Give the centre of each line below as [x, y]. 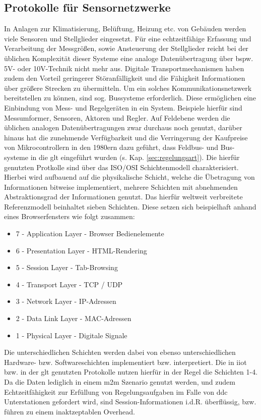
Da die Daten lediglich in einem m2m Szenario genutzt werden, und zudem [120, 382]
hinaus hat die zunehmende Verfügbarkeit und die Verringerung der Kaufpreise [126, 137]
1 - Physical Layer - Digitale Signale [72, 335]
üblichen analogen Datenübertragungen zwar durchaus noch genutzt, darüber [123, 127]
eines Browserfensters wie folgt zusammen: [70, 216]
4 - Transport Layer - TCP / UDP [69, 284]
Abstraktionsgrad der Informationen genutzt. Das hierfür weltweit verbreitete [123, 197]
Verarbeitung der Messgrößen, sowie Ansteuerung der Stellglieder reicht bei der [126, 48]
